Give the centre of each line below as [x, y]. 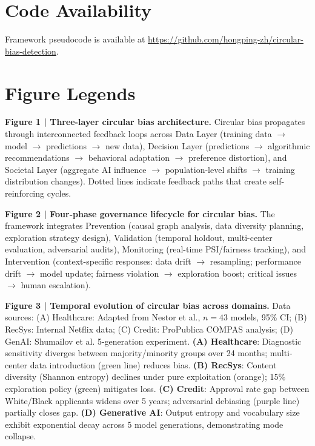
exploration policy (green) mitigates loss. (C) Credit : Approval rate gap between [157, 388]
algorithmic [289, 145]
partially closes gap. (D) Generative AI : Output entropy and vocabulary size [152, 412]
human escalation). [56, 285]
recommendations [37, 157]
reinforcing [25, 193]
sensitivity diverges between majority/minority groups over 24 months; [136, 353]
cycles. [59, 193]
